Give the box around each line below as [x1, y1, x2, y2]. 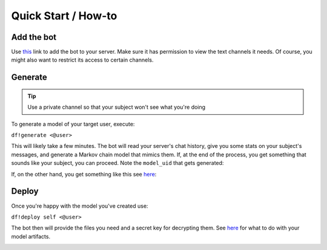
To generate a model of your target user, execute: [11, 120, 135, 127]
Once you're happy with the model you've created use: [11, 202, 148, 210]
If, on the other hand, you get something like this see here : [11, 170, 157, 178]
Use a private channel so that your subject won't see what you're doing [27, 103, 206, 111]
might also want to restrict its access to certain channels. [11, 56, 154, 63]
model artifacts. [11, 232, 51, 240]
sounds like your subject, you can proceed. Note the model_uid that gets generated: [11, 159, 224, 167]
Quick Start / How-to [11, 9, 117, 22]
